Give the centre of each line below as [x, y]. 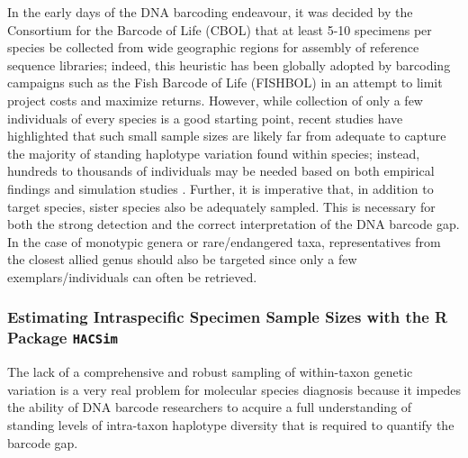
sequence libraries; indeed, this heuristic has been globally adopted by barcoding [229, 64]
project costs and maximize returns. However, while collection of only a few [215, 100]
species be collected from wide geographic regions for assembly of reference [213, 47]
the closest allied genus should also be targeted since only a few [182, 259]
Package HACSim [63, 338]
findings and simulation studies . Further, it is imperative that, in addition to [220, 188]
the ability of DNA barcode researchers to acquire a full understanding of [210, 407]
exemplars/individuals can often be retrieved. [132, 276]
